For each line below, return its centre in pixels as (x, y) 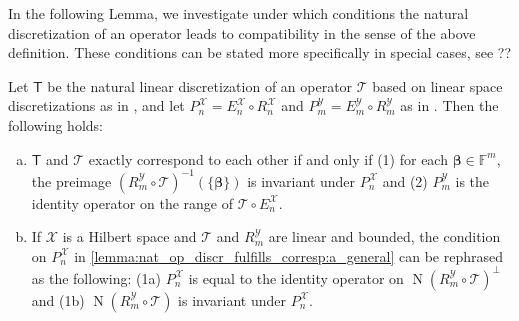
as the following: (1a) (96, 277)
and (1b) (58, 299)
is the (472, 180)
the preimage (71, 180)
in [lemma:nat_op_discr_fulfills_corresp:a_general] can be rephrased (288, 255)
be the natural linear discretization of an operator (200, 85)
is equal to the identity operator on (296, 277)
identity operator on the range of (132, 202)
